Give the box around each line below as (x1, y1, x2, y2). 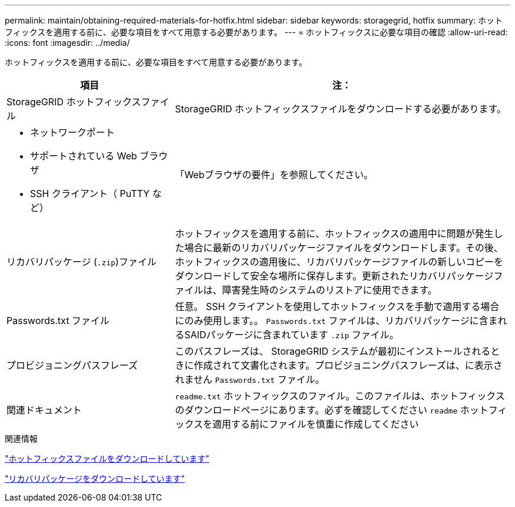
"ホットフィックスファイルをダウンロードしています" (5, 453, 209, 463)
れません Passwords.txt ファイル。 (175, 373, 325, 385)
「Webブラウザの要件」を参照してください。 (175, 169, 373, 181)
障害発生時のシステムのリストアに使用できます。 (222, 284, 437, 296)
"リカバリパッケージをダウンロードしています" (5, 473, 185, 483)
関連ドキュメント (6, 404, 82, 416)
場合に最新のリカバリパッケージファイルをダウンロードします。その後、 (184, 242, 503, 253)
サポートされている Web (30, 150, 138, 162)
